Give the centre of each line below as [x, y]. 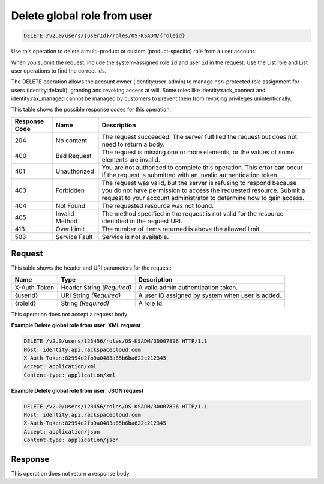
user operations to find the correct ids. [59, 71]
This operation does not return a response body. [71, 473]
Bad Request [73, 156]
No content [71, 140]
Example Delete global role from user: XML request [76, 325]
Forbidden [70, 190]
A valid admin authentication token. [188, 287]
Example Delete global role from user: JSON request [77, 390]
